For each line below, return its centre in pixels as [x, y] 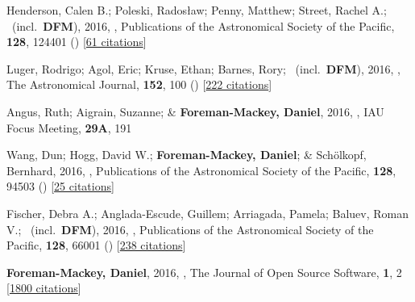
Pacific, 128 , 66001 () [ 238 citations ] [96, 245]
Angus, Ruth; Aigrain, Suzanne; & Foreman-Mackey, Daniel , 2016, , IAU [195, 111]
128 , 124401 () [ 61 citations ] [77, 42]
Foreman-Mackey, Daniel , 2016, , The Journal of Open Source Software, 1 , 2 [204, 272]
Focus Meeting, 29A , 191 [69, 127]
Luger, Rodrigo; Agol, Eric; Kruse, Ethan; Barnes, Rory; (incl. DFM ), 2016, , [203, 68]
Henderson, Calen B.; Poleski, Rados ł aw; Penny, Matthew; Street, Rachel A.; [197, 10]
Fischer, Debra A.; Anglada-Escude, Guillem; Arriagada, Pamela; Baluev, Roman [207, 213]
